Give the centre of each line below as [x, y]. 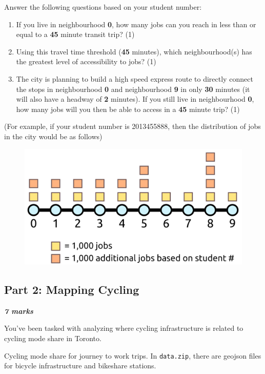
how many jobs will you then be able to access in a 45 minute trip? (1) [128, 109]
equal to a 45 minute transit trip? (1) [75, 34]
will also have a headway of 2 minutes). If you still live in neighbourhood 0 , [135, 99]
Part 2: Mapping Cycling [72, 289]
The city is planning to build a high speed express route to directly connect [135, 78]
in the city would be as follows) [53, 136]
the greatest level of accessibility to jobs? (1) [86, 61]
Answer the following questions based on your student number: [103, 7]
